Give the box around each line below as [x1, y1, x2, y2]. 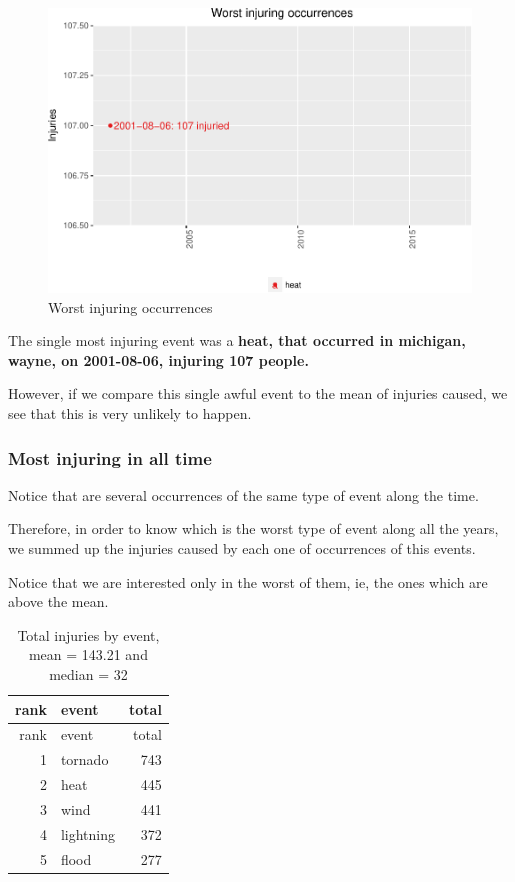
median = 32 [49, 663, 128, 684]
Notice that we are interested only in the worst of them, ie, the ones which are [8, 571, 488, 592]
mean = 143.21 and [28, 644, 148, 665]
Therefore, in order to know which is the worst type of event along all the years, [8, 518, 499, 539]
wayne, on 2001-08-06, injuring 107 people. [8, 349, 309, 370]
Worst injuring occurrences [48, 296, 213, 317]
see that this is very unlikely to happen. [8, 403, 252, 423]
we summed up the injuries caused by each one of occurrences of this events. [8, 538, 476, 558]
